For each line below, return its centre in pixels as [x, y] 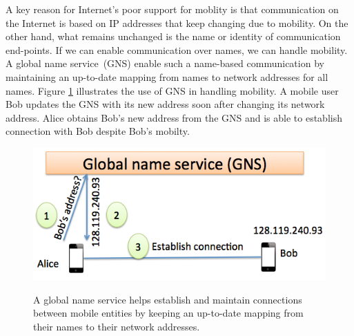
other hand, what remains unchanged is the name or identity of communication [173, 36]
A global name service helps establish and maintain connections [168, 299]
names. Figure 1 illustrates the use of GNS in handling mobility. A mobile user [172, 90]
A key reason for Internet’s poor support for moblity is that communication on [172, 9]
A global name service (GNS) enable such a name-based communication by [165, 63]
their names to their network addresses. [117, 326]
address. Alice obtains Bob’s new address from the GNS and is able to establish [174, 117]
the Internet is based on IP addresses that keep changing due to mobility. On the [177, 22]
